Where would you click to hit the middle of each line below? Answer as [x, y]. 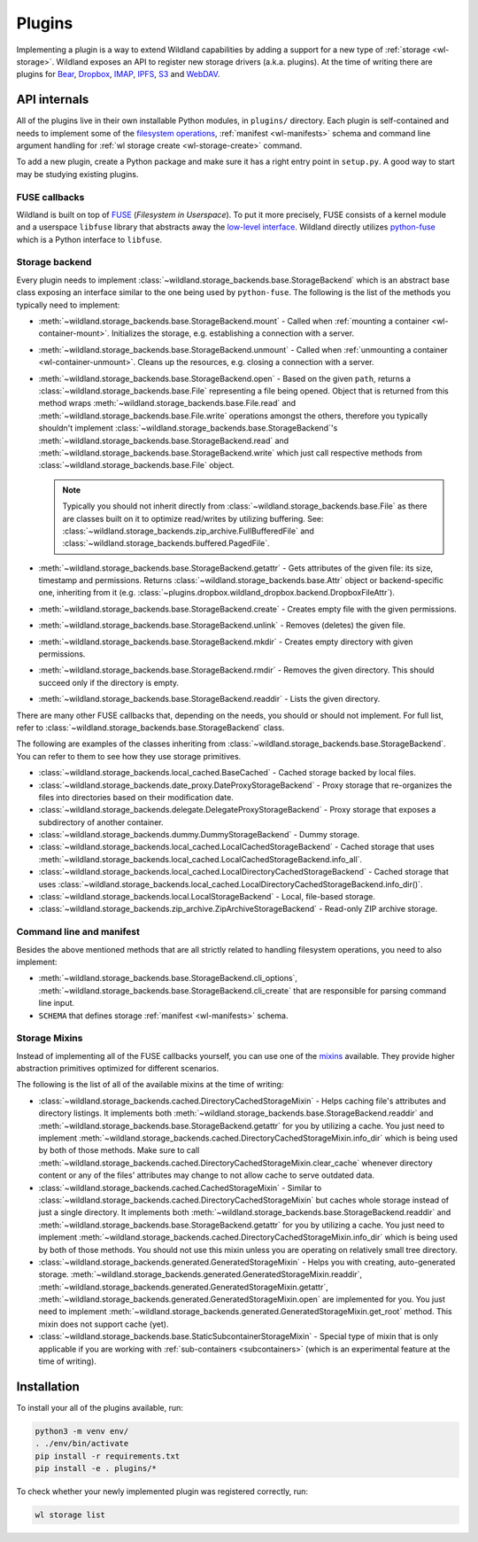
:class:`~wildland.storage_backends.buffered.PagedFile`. [166, 543]
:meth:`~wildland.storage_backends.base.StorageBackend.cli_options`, [168, 978]
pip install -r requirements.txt [108, 1456]
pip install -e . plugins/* [96, 1468]
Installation [48, 1386]
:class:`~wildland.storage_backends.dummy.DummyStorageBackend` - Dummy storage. [199, 835]
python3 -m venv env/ [82, 1431]
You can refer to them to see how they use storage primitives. [129, 756]
